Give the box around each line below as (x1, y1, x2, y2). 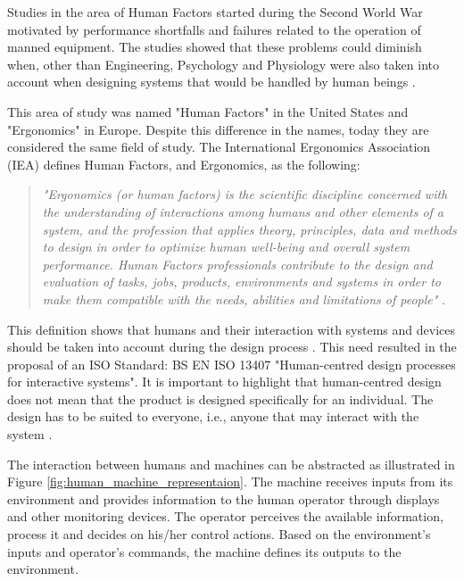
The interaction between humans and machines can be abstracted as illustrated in (7, 454, 455, 473)
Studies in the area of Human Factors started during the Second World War (7, 3, 423, 21)
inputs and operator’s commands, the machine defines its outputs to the (7, 542, 402, 560)
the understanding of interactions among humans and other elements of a (42, 202, 444, 220)
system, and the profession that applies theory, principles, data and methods (42, 220, 457, 238)
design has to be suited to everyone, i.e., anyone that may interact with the (7, 407, 419, 426)
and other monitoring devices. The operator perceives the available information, (7, 507, 443, 526)
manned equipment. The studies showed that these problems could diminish (7, 37, 422, 56)
